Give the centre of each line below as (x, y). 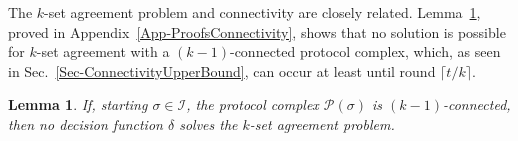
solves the (208, 123)
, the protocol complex (252, 104)
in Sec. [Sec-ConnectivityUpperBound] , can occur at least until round (222, 70)
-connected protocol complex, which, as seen (365, 51)
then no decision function (85, 123)
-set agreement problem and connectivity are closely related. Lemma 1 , (262, 12)
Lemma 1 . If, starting (78, 104)
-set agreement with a (103, 51)
